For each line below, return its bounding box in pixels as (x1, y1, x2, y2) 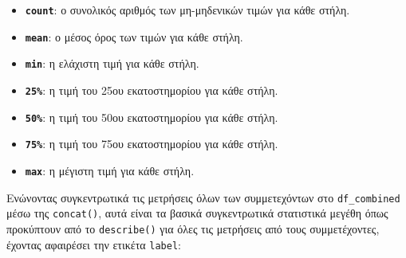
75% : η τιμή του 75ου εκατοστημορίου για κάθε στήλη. (25, 135, 278, 152)
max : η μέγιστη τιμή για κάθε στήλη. (25, 162, 195, 178)
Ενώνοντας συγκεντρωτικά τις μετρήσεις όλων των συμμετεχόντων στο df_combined (6, 189, 400, 205)
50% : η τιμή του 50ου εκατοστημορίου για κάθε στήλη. (25, 108, 278, 125)
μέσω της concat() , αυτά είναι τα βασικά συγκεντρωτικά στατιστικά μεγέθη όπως (6, 205, 388, 221)
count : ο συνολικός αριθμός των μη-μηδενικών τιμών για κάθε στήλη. (25, 2, 350, 18)
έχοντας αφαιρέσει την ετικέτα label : (6, 236, 181, 252)
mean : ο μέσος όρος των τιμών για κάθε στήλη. (25, 28, 243, 45)
